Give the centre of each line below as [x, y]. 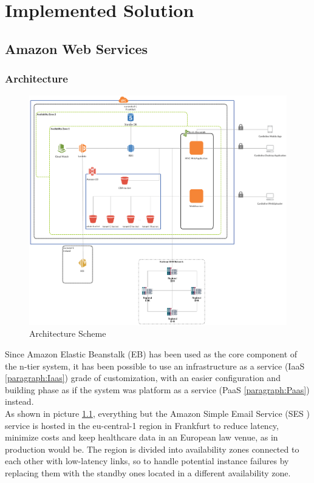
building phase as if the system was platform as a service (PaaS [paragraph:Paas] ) [157, 389]
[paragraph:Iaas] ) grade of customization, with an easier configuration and [143, 378]
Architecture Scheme [68, 333]
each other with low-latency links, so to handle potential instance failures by [147, 461]
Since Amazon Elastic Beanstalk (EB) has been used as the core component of [151, 353]
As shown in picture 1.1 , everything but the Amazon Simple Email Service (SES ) [157, 413]
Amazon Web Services [77, 48]
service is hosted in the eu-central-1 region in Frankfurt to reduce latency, [142, 425]
